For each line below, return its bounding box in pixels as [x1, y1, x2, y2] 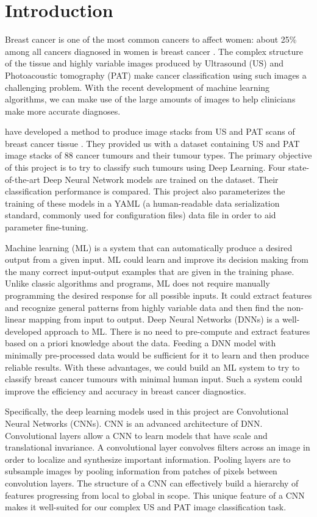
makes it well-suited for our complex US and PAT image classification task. [5, 501, 287, 513]
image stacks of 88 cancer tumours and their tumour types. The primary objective [5, 149, 312, 162]
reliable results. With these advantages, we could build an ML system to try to [5, 360, 300, 373]
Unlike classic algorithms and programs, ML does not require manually [5, 277, 270, 290]
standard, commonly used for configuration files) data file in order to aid [5, 209, 276, 221]
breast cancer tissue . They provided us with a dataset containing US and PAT [5, 137, 300, 149]
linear [5, 313, 26, 326]
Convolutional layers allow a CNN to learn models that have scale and [5, 429, 268, 441]
